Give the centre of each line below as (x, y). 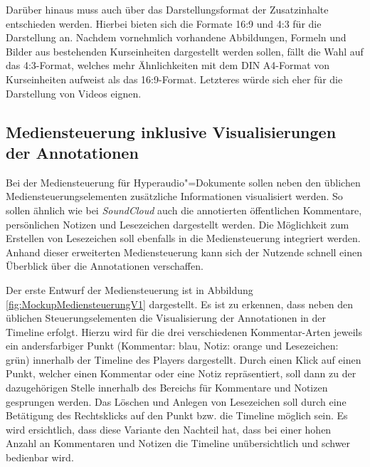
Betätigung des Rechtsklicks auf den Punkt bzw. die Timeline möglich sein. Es (177, 415)
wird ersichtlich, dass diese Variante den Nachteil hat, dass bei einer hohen (169, 429)
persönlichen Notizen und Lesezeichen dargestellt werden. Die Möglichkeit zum (178, 224)
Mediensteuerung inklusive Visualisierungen (171, 131)
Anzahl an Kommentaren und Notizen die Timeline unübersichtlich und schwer (178, 443)
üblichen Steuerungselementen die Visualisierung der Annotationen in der (166, 318)
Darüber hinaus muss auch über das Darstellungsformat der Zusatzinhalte (167, 9)
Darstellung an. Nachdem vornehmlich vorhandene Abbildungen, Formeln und (176, 37)
